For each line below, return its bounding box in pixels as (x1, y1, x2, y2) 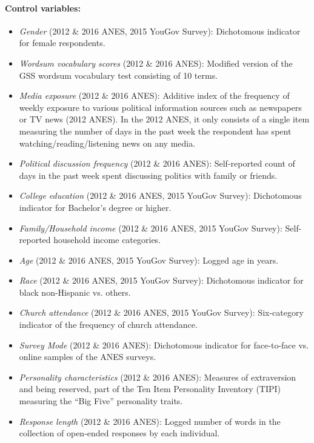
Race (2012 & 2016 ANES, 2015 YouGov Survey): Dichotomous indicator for (19, 274, 304, 287)
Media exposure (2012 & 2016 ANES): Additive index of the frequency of (19, 89, 290, 102)
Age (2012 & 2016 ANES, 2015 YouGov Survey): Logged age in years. (19, 253, 279, 266)
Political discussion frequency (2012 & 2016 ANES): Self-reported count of (19, 157, 295, 170)
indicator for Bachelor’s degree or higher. (19, 201, 172, 213)
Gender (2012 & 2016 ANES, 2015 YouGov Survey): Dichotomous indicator (19, 24, 301, 37)
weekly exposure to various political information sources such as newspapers (19, 101, 302, 113)
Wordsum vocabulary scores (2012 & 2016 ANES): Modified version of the (19, 56, 293, 69)
